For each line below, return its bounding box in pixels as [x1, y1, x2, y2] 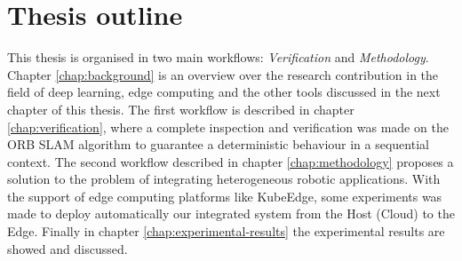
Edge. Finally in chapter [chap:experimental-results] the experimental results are [7, 222, 445, 241]
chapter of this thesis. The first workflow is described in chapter [7, 99, 354, 118]
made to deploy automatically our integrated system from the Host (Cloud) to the [7, 204, 455, 223]
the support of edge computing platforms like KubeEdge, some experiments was [7, 186, 442, 205]
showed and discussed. [7, 239, 128, 257]
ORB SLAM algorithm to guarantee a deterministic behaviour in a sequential [7, 135, 429, 154]
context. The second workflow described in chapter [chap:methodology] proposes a [7, 152, 454, 170]
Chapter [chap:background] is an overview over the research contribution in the [7, 65, 439, 83]
